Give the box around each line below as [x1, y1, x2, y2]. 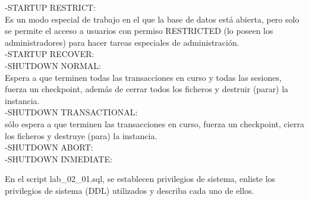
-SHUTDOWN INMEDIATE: [5, 152, 112, 165]
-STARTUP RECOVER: [5, 48, 94, 60]
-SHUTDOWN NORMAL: [5, 59, 101, 71]
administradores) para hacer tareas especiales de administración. [5, 36, 239, 48]
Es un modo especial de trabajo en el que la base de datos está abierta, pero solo [5, 12, 299, 25]
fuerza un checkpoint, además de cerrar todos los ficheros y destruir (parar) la [5, 83, 289, 95]
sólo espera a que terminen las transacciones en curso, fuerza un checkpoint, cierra [5, 117, 304, 130]
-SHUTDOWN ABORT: [5, 141, 93, 153]
